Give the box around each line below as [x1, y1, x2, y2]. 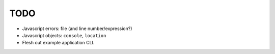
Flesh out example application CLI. [22, 40, 95, 46]
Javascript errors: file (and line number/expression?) [22, 25, 132, 32]
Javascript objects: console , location [22, 32, 106, 38]
